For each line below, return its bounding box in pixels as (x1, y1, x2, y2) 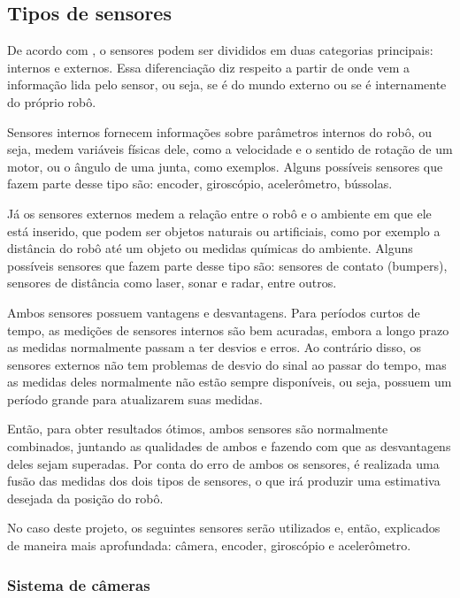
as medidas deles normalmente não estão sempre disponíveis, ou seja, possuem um (7, 372, 452, 391)
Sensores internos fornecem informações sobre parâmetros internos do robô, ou (7, 122, 432, 141)
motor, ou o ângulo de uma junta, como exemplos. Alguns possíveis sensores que (7, 157, 443, 175)
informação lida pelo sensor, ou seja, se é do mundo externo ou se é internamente (7, 75, 447, 94)
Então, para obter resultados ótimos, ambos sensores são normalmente (7, 419, 388, 438)
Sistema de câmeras (7, 573, 150, 595)
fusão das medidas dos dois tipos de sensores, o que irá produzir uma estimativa (7, 471, 441, 490)
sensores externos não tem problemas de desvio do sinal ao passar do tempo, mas (7, 355, 447, 373)
